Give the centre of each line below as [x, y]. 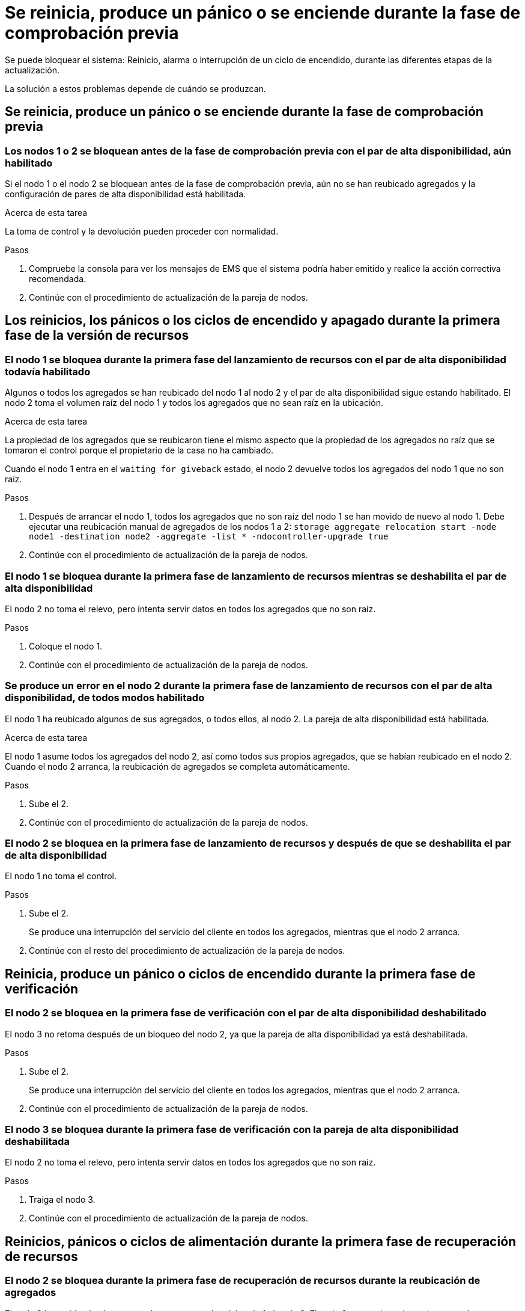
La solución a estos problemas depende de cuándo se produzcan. [135, 88]
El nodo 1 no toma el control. [61, 876]
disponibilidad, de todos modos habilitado [105, 698]
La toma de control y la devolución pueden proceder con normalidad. [142, 231]
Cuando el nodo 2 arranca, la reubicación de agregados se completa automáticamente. [178, 766]
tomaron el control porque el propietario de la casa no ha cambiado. [139, 450]
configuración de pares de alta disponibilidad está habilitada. [126, 194]
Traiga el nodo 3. [62, 1200]
